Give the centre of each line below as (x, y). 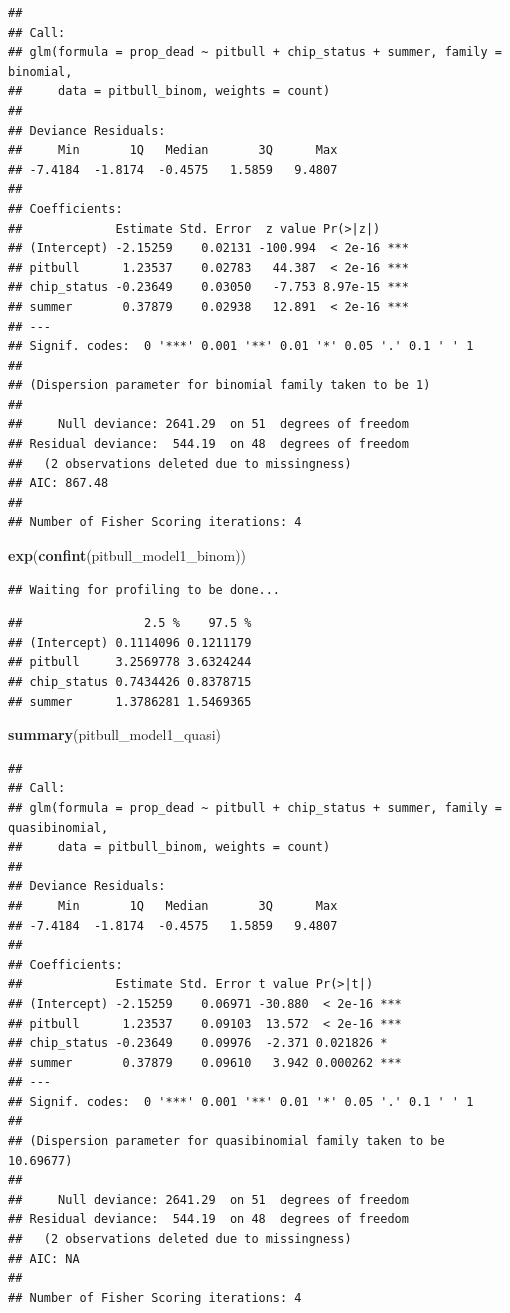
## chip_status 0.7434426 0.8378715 (130, 682)
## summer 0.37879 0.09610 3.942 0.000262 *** (205, 1062)
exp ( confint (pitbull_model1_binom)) (127, 555)
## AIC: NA (44, 1258)
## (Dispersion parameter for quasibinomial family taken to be (226, 1141)
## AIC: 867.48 (58, 483)
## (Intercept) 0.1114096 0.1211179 (130, 642)
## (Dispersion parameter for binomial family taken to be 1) (219, 385)
